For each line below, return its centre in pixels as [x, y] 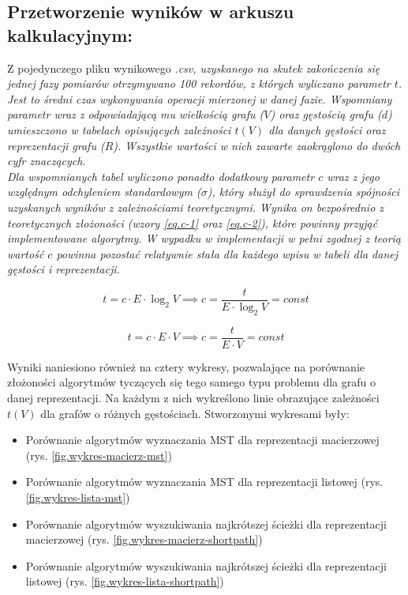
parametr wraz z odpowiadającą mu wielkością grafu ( [136, 114]
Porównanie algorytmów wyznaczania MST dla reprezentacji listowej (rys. [204, 482]
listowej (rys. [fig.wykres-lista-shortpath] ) [125, 581]
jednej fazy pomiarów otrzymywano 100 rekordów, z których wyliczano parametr [199, 83]
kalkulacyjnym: [70, 34]
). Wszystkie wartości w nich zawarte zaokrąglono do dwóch [257, 145]
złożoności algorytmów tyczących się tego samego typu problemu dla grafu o [191, 382]
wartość [26, 253]
